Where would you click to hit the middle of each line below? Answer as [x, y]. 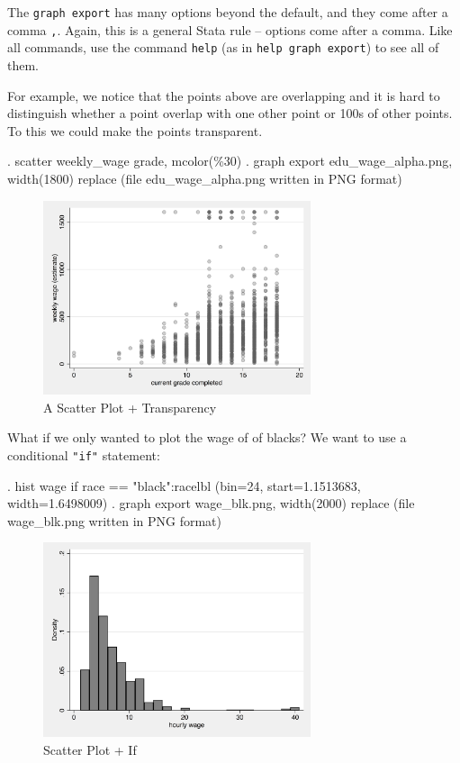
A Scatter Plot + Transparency [130, 407]
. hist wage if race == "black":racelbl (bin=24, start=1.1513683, [184, 485]
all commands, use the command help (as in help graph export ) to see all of [223, 47]
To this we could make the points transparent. [135, 130]
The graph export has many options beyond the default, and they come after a [228, 12]
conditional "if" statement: [84, 454]
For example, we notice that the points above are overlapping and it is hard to [224, 95]
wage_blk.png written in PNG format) [115, 520]
